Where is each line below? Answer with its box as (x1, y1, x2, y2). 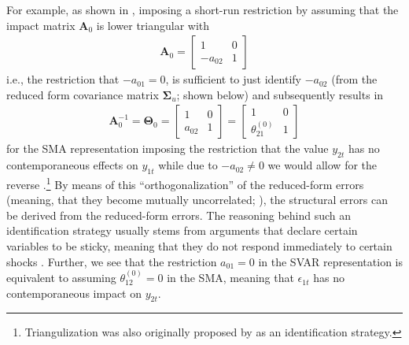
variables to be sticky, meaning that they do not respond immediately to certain (6, 238, 392, 254)
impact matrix (6, 17, 76, 33)
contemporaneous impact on (6, 284, 142, 301)
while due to (158, 157, 218, 173)
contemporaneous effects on (6, 157, 138, 173)
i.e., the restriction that (6, 71, 120, 87)
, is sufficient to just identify (165, 71, 301, 87)
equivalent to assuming (6, 269, 116, 286)
